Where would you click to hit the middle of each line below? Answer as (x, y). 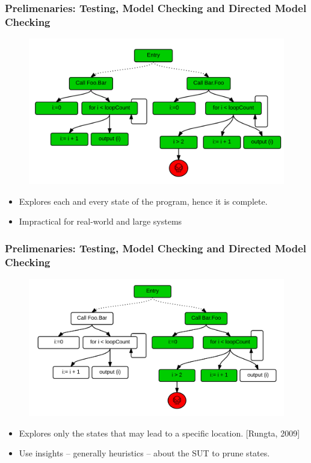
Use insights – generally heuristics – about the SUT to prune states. (144, 453)
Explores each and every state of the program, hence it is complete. (143, 201)
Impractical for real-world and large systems (100, 221)
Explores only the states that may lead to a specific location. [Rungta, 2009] (159, 433)
